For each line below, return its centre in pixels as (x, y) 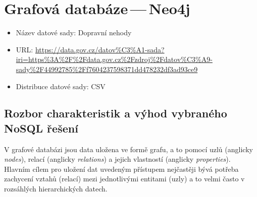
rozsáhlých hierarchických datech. (56, 189)
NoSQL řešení (41, 128)
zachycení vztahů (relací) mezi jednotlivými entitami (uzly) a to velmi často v (124, 179)
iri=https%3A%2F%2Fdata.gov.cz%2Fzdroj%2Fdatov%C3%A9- (114, 59)
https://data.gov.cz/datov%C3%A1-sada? (100, 49)
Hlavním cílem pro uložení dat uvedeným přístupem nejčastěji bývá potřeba (121, 169)
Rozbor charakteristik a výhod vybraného (116, 113)
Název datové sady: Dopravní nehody (74, 32)
